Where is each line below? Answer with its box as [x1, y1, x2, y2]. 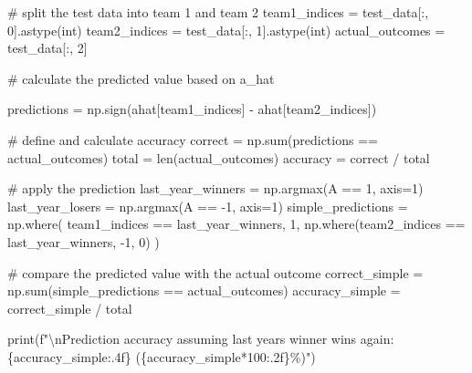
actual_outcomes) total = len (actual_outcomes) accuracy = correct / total [7, 148, 430, 167]
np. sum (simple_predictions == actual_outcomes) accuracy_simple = [7, 281, 401, 300]
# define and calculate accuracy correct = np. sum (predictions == [7, 130, 378, 149]
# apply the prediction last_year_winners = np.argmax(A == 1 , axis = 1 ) [7, 179, 424, 198]
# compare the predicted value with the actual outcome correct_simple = [7, 263, 424, 282]
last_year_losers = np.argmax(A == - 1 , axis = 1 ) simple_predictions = [7, 196, 408, 215]
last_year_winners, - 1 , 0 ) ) [7, 232, 160, 251]
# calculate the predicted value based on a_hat [7, 68, 275, 88]
